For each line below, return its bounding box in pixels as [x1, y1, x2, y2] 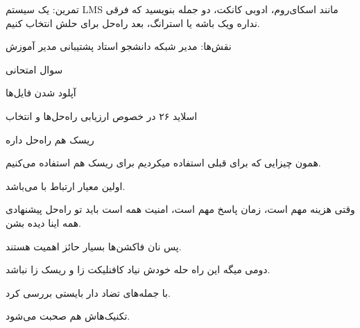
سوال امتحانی [6, 62, 63, 76]
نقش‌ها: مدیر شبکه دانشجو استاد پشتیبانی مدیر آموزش [6, 39, 232, 53]
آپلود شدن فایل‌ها [6, 85, 76, 100]
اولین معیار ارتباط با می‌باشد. [6, 178, 126, 193]
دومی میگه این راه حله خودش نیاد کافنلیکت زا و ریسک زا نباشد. [6, 262, 271, 277]
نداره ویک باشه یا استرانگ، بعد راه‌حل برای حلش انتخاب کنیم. [6, 15, 260, 30]
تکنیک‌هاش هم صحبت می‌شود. [6, 309, 130, 323]
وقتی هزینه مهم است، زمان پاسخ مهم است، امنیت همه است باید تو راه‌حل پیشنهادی [6, 202, 355, 216]
